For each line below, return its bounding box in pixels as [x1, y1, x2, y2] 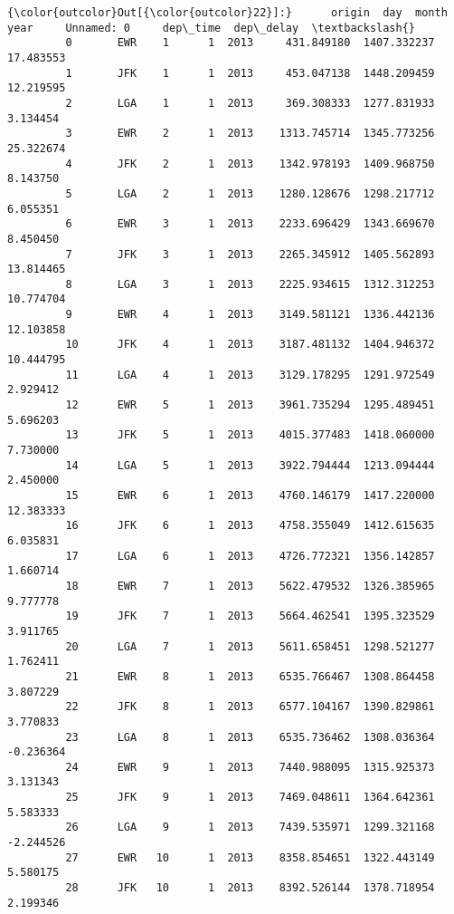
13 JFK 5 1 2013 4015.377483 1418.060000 [65, 428, 435, 442]
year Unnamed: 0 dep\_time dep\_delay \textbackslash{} [7, 21, 416, 34]
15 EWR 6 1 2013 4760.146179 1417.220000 [65, 489, 435, 502]
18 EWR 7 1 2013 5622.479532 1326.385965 [65, 579, 435, 592]
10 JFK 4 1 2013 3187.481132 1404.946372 [65, 338, 435, 351]
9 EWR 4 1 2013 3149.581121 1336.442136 [65, 308, 435, 322]
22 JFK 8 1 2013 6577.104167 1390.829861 [65, 700, 435, 714]
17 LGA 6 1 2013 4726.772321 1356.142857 [65, 549, 435, 563]
